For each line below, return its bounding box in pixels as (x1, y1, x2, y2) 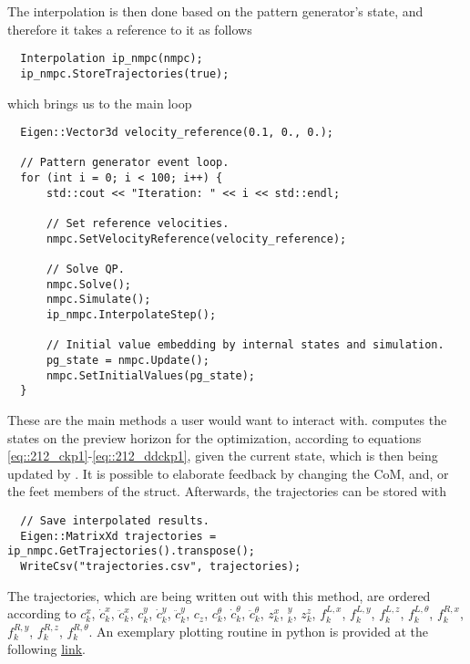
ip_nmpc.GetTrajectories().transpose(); (7, 545, 256, 558)
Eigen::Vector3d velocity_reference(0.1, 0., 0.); (20, 126, 333, 140)
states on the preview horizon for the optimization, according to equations (7, 428, 422, 447)
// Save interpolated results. (20, 514, 209, 527)
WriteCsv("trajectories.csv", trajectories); (20, 559, 301, 573)
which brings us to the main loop (7, 93, 192, 112)
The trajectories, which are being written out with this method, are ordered (7, 586, 431, 605)
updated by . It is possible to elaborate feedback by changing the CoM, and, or (7, 463, 449, 482)
